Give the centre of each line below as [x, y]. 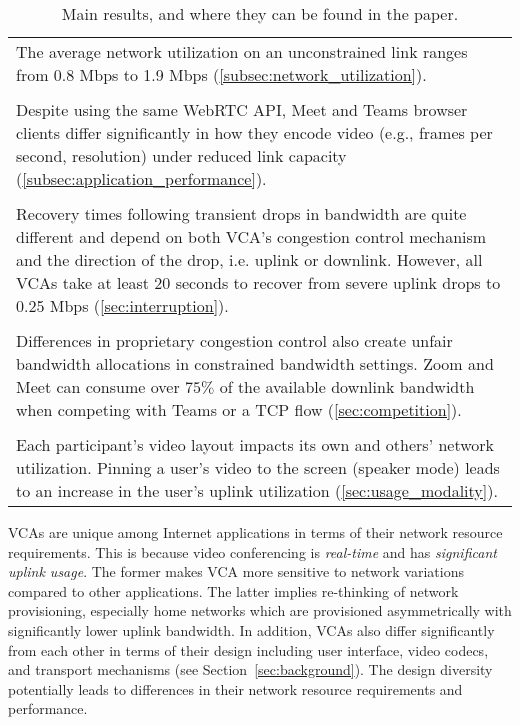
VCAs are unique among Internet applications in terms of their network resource [255, 532]
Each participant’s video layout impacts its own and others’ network [255, 444]
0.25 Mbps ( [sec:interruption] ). [122, 305]
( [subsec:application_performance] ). [141, 178]
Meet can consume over [98, 386]
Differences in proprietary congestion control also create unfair [234, 340]
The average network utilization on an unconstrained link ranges [242, 51]
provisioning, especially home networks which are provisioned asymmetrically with [260, 610]
